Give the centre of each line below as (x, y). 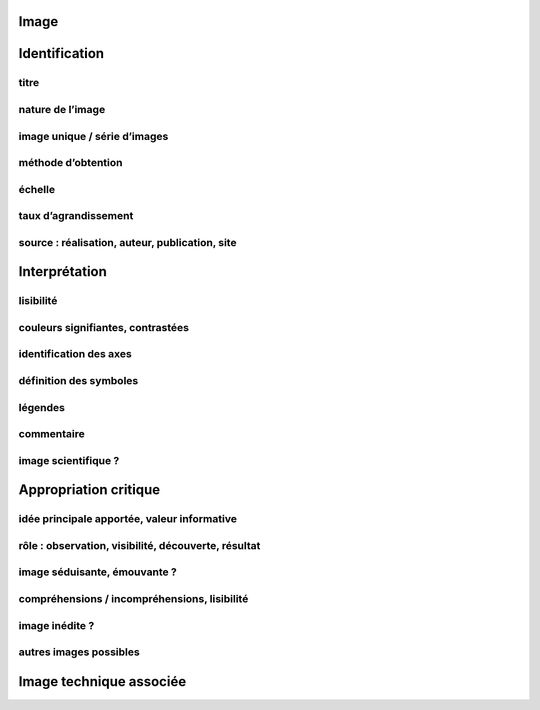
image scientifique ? (69, 460)
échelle (36, 189)
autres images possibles (79, 652)
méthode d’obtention (70, 163)
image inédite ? (56, 625)
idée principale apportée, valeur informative (127, 519)
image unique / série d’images (93, 136)
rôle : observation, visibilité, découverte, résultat (139, 545)
